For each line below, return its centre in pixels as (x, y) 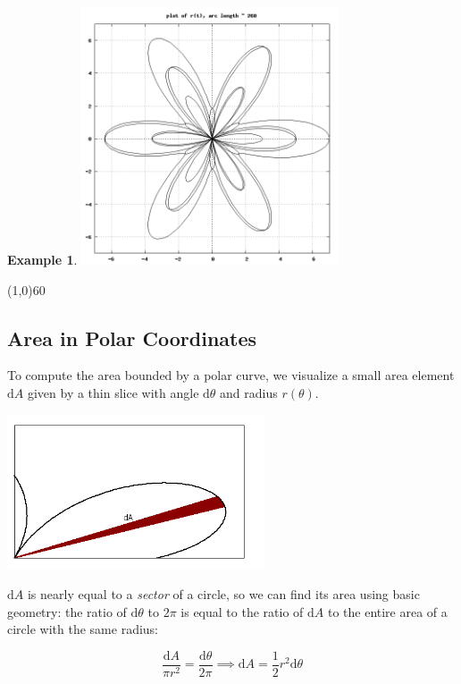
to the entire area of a (387, 611)
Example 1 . (42, 259)
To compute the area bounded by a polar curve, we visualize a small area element (231, 375)
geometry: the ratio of (67, 611)
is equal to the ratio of (242, 611)
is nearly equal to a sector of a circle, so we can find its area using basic (223, 593)
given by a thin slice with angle (113, 392)
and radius (249, 392)
